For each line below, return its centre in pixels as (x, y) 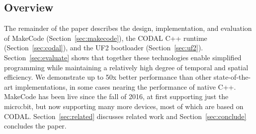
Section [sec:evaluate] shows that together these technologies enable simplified (123, 57)
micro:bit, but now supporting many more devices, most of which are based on (124, 106)
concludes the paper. (35, 126)
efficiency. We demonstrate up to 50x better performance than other (108, 77)
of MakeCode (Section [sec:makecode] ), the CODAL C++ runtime (106, 38)
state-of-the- (232, 77)
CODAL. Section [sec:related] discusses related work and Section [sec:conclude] (125, 116)
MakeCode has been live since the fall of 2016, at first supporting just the (116, 96)
